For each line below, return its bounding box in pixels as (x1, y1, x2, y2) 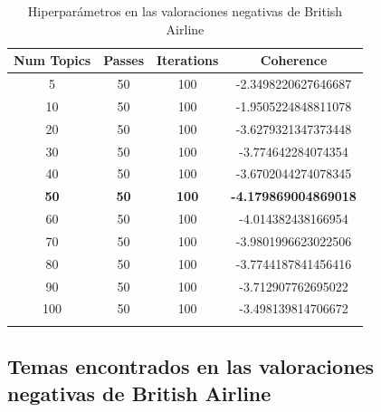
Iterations (156, 51, 219, 70)
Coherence (260, 51, 328, 70)
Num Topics (14, 51, 91, 70)
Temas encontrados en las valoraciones (7, 352, 375, 380)
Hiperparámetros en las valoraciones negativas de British (27, 2, 343, 20)
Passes (103, 51, 144, 70)
